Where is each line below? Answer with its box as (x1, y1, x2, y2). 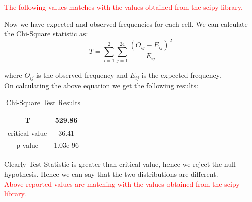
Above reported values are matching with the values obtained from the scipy (4, 178, 240, 189)
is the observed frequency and (36, 70, 128, 80)
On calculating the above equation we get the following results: (4, 80, 198, 90)
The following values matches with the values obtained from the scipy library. (4, 2, 243, 12)
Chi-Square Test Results (6, 97, 81, 108)
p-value (16, 140, 39, 150)
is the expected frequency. (141, 70, 221, 80)
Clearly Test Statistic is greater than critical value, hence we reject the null (4, 159, 236, 169)
